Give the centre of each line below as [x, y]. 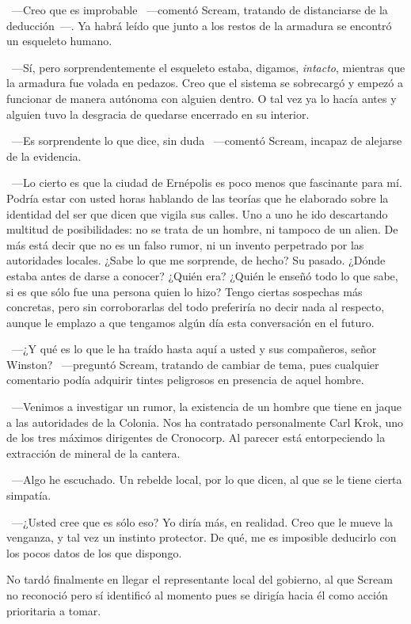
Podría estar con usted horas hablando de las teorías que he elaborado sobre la [198, 198]
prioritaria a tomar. [54, 610]
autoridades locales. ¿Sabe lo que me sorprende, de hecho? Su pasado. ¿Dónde [196, 260]
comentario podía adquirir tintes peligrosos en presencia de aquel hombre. [185, 380]
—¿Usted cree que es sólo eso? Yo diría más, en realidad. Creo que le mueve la [202, 521]
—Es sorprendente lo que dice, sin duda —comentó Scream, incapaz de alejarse [207, 141]
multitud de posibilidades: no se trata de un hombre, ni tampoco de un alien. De [202, 229]
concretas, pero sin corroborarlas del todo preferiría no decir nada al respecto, [196, 307]
